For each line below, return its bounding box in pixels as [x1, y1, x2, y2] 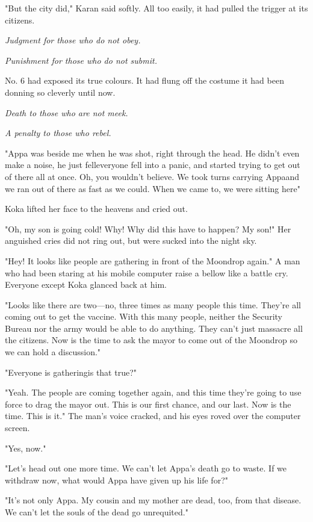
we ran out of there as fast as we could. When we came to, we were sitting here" [5, 182, 300, 194]
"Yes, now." [5, 441, 46, 454]
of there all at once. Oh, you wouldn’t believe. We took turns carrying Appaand [5, 170, 300, 182]
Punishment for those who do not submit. [5, 54, 157, 66]
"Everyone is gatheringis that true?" [5, 365, 137, 378]
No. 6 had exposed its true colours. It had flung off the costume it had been [5, 74, 284, 87]
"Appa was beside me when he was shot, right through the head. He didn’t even [5, 146, 300, 159]
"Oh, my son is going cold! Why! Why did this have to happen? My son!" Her [5, 222, 291, 235]
